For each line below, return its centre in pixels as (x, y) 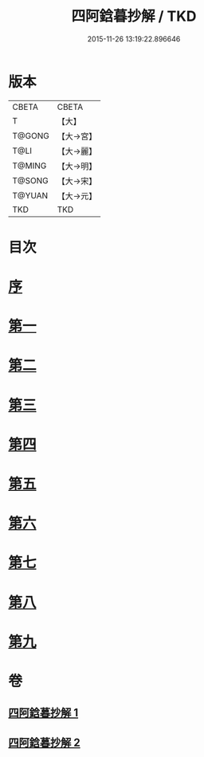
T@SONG (31, 180)
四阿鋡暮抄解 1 (43, 713)
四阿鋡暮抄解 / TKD (134, 16)
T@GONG (31, 135)
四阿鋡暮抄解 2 (45, 742)
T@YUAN (30, 195)
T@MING (29, 166)
